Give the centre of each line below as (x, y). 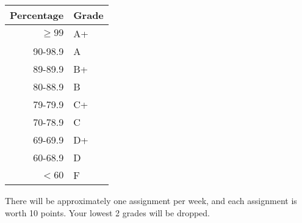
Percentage (37, 15)
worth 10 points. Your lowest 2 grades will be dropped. (108, 212)
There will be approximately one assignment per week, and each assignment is (151, 200)
